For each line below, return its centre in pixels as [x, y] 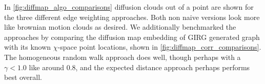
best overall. [23, 77]
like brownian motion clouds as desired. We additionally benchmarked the [120, 27]
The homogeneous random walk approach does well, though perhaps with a [123, 57]
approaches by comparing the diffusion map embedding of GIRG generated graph [132, 37]
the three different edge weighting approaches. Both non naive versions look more [132, 17]
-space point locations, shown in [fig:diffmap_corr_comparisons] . [159, 47]
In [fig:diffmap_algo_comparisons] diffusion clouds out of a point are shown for [129, 7]
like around [46, 67]
